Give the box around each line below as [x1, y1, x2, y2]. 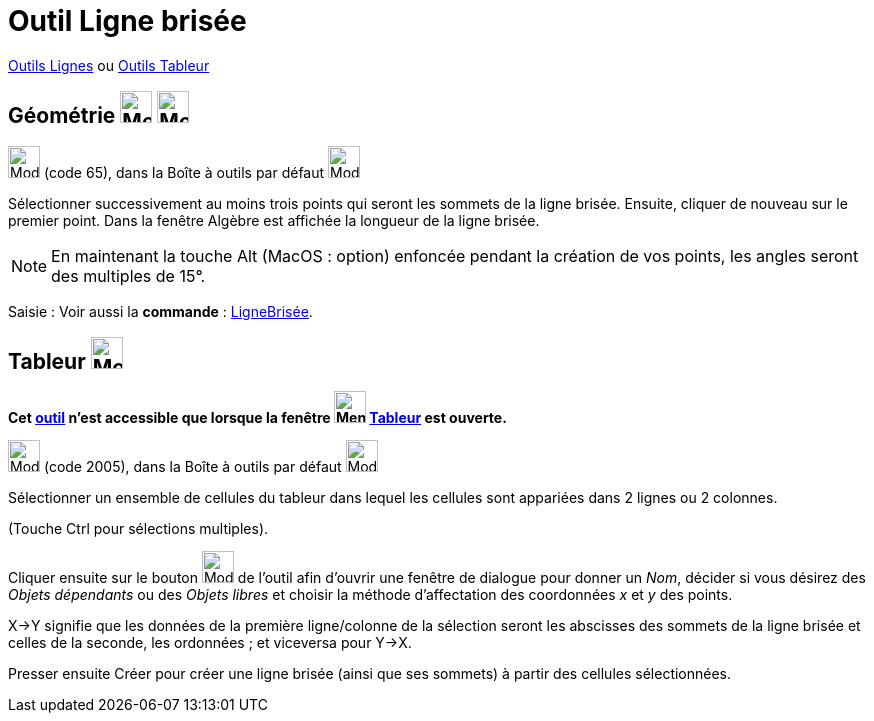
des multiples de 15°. [51, 265, 206, 286]
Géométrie [8, 103, 116, 129]
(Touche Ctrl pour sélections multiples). [8, 520, 269, 538]
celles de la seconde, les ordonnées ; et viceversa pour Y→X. [8, 634, 412, 652]
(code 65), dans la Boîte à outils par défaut [43, 163, 325, 181]
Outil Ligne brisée [8, 4, 247, 38]
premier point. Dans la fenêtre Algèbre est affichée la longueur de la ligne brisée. [8, 211, 540, 229]
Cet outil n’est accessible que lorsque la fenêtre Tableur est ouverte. [8, 409, 507, 427]
